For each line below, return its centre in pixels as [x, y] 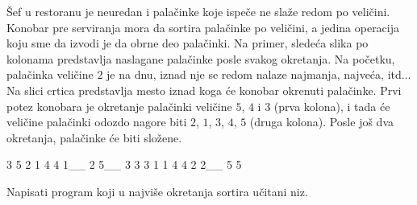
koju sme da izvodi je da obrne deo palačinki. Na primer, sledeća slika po [188, 43]
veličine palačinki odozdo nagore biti [97, 122]
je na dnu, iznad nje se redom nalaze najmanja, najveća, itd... [259, 74]
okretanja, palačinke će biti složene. [94, 137]
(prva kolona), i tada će [332, 106]
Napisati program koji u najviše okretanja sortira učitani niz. [157, 191]
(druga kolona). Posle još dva [321, 122]
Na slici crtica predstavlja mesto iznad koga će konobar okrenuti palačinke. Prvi [204, 90]
